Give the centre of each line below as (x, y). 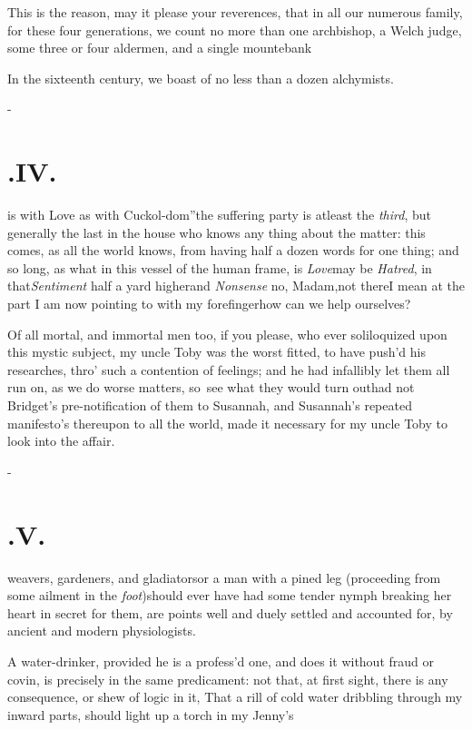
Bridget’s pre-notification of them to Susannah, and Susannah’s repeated (210, 405)
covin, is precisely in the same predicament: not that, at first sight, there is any (228, 679)
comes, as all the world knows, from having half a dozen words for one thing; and (233, 250)
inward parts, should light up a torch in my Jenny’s (151, 714)
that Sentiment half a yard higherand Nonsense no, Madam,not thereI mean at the (236, 286)
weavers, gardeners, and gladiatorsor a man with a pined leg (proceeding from (224, 577)
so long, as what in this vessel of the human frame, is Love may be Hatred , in (220, 267)
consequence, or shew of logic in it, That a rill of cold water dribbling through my (235, 697)
